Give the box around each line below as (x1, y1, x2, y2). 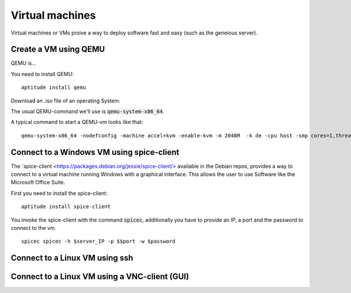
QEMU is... (11, 60, 37, 67)
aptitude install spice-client (21, 204, 111, 210)
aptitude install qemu (21, 84, 87, 91)
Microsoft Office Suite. (11, 179, 66, 186)
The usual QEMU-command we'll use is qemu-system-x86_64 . (11, 108, 165, 115)
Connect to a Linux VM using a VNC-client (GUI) (11, 272, 190, 282)
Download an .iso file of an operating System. (11, 97, 121, 104)
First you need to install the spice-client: (11, 189, 108, 197)
